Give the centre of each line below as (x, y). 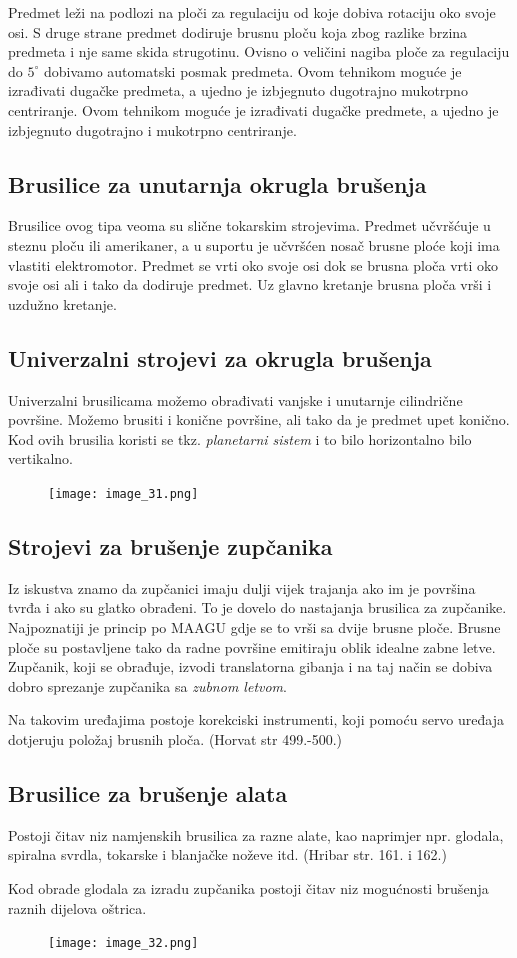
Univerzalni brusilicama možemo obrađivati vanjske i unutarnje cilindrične (235, 399)
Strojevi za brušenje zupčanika (170, 545)
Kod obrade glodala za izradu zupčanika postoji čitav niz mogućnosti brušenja (248, 887)
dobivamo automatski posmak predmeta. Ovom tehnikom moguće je (252, 70)
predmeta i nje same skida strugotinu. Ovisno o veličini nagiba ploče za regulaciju (259, 51)
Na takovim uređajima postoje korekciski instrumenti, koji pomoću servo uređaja (256, 719)
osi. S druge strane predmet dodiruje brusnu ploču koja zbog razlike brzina (238, 31)
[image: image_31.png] (123, 493)
